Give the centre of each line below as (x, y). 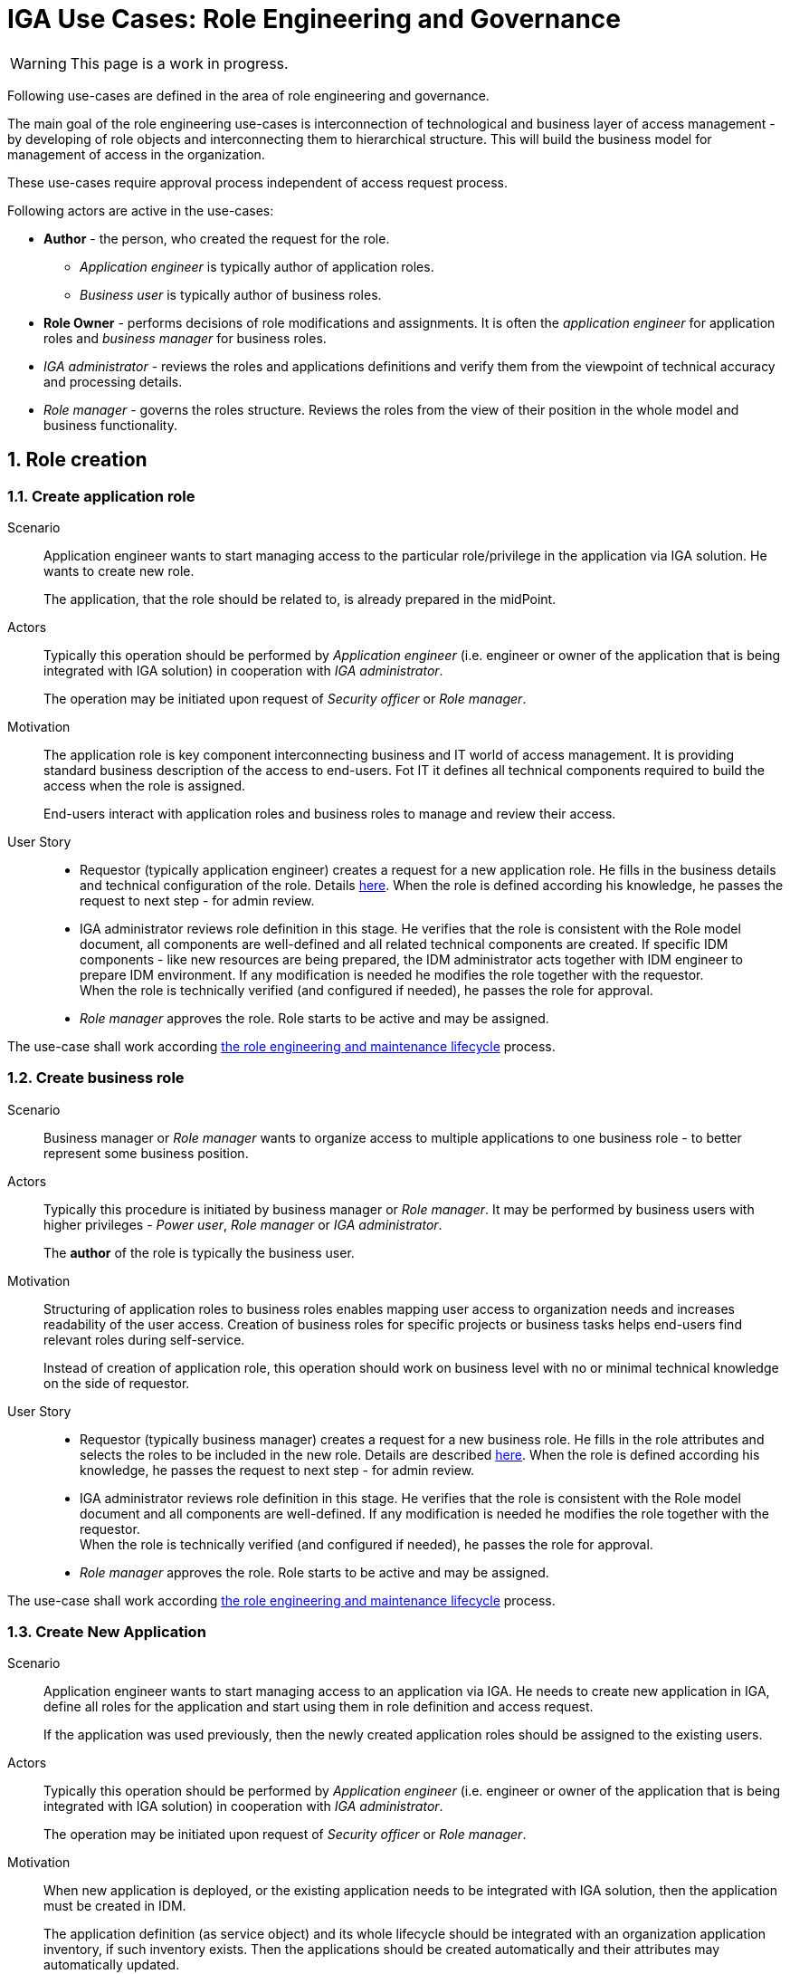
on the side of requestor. (117, 1383)
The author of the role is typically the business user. (199, 1252)
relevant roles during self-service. (144, 1339)
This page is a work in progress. (179, 63)
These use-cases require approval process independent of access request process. (257, 182)
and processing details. (113, 381)
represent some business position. (146, 1153)
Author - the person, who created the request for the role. (217, 238)
